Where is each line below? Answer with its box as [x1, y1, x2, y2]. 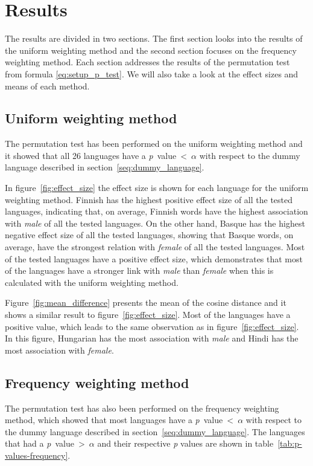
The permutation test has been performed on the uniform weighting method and [5, 137, 303, 150]
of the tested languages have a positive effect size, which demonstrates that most [5, 252, 303, 265]
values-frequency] [5, 448, 68, 461]
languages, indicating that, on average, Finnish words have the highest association [5, 205, 308, 218]
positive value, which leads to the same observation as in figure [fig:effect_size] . [5, 320, 299, 332]
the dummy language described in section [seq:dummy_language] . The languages [5, 425, 305, 438]
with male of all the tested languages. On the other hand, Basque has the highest [5, 216, 305, 229]
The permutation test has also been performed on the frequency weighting [5, 401, 279, 414]
